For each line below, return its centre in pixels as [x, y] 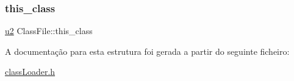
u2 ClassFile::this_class [49, 31]
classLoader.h [30, 72]
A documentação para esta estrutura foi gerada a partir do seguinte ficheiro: [147, 51]
